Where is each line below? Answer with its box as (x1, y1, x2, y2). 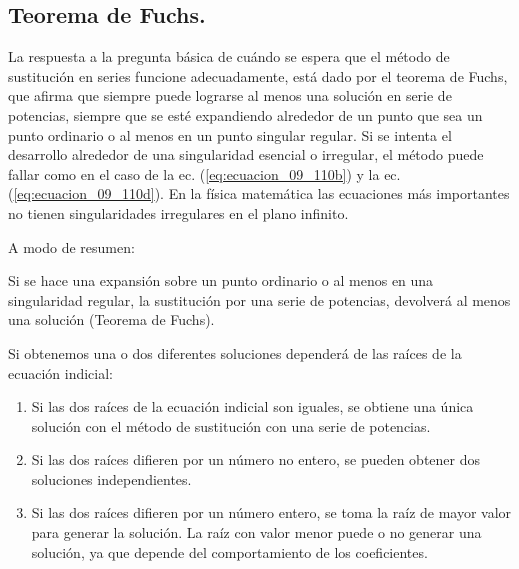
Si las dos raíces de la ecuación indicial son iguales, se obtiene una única (31, 396, 474, 417)
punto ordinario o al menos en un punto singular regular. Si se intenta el (8, 124, 452, 145)
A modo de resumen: (8, 236, 135, 257)
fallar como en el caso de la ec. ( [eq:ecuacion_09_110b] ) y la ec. (8, 163, 401, 184)
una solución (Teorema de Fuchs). (8, 309, 215, 330)
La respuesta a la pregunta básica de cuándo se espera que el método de (8, 46, 450, 67)
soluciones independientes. (31, 468, 192, 489)
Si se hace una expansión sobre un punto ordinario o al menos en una (8, 270, 434, 291)
